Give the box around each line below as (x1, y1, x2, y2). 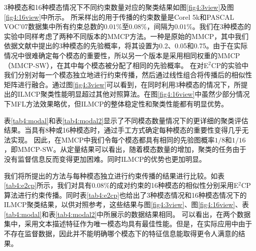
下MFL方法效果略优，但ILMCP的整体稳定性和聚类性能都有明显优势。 (4, 98, 228, 108)
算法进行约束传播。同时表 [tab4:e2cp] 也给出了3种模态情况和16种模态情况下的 (4, 189, 247, 200)
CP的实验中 (211, 60, 249, 70)
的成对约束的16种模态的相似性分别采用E (109, 180, 239, 190)
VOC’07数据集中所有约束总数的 (4, 21, 104, 32)
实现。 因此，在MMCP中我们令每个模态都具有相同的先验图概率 (10, 134, 215, 144)
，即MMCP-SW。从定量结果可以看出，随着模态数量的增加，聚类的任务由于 (4, 144, 247, 154)
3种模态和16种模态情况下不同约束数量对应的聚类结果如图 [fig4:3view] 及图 (4, 2, 234, 12)
